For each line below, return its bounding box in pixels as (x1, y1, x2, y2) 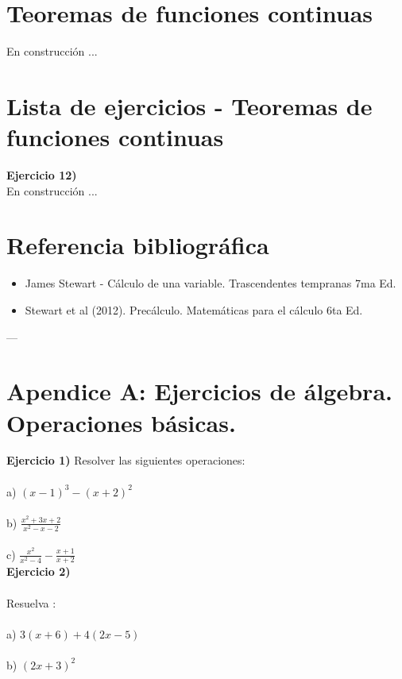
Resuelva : (6, 594, 56, 611)
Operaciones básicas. (6, 406, 236, 438)
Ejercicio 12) (6, 167, 77, 183)
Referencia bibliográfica (6, 229, 269, 261)
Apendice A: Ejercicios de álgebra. (6, 375, 392, 407)
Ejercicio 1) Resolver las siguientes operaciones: (6, 452, 245, 469)
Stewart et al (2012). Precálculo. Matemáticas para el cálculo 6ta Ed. (25, 301, 363, 318)
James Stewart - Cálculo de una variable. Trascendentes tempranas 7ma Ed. (25, 275, 396, 291)
